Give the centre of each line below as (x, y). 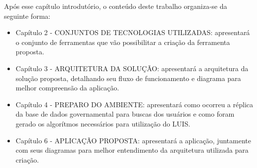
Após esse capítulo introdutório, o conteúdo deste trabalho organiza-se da (116, 6)
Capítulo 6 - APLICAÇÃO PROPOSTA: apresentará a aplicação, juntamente (133, 140)
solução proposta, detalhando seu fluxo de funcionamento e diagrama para (128, 78)
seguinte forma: (27, 16)
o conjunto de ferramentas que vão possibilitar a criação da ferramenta (123, 42)
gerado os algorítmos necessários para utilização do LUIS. (103, 123)
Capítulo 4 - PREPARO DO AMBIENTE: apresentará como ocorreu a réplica (134, 104)
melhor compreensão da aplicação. (67, 88)
